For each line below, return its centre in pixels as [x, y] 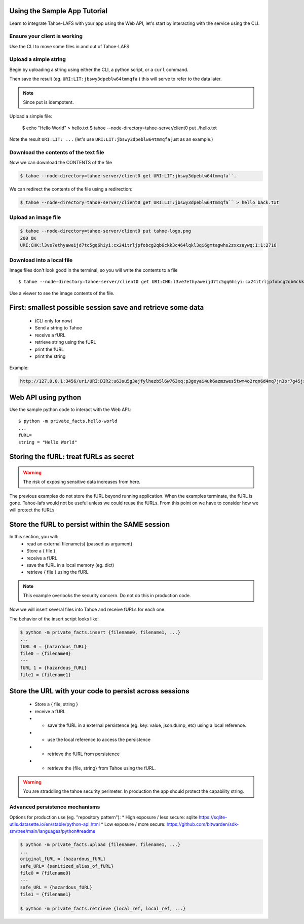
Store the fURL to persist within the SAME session [90, 525]
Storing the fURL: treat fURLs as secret [72, 457]
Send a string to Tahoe [58, 328]
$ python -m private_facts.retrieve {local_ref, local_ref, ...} [103, 908]
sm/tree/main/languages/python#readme [52, 831]
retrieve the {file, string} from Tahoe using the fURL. [102, 768]
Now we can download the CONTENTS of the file [61, 163]
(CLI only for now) [54, 321]
